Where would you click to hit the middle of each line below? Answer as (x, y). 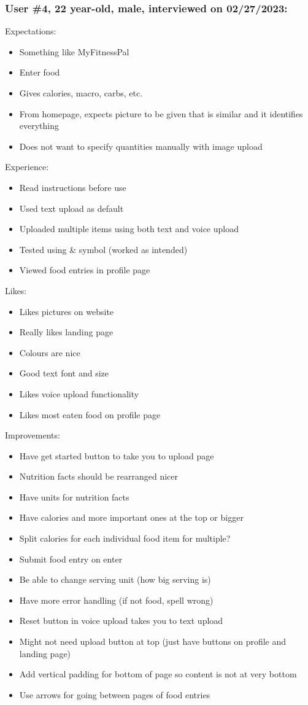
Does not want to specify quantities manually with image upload (141, 146)
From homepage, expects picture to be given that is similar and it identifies (161, 113)
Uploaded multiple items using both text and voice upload (129, 229)
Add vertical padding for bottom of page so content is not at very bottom (158, 674)
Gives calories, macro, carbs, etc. (81, 93)
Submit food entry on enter (71, 559)
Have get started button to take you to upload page (117, 455)
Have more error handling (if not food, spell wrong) (116, 600)
